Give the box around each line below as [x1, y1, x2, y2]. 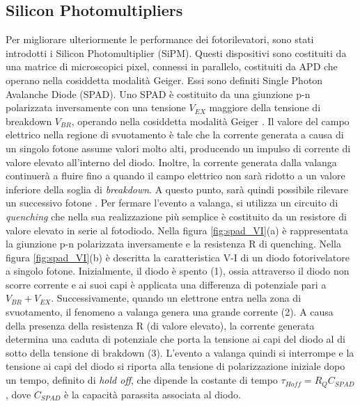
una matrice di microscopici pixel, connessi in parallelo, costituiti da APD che [6, 59, 338, 74]
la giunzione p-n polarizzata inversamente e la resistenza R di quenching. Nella [6, 236, 341, 251]
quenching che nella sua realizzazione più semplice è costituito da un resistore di [6, 209, 347, 223]
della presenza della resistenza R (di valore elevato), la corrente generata [6, 318, 315, 332]
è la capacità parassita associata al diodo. [64, 387, 241, 401]
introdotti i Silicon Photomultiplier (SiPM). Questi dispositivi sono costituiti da [6, 45, 347, 60]
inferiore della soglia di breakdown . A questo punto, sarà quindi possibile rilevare [6, 181, 349, 196]
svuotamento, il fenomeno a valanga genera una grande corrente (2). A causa [6, 304, 334, 319]
